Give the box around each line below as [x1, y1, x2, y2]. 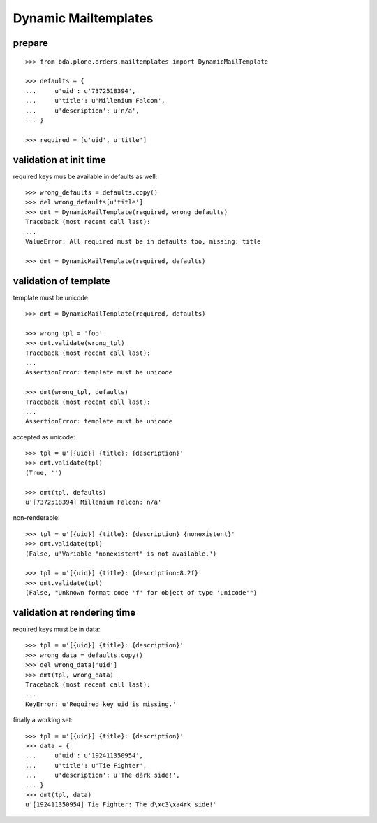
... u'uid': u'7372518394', [25, 87, 136, 94]
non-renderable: [13, 514, 60, 522]
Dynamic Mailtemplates [13, 10, 154, 26]
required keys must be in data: [13, 625, 101, 633]
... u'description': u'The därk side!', [25, 771, 181, 780]
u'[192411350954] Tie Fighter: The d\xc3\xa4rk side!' [25, 801, 217, 808]
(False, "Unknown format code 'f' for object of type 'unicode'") [25, 589, 258, 597]
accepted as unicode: [13, 432, 75, 441]
